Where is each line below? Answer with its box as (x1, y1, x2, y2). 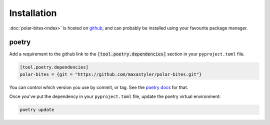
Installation (9, 7, 57, 18)
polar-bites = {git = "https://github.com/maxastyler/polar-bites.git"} (19, 71, 202, 77)
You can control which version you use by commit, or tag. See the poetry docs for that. (9, 84, 188, 90)
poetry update (19, 107, 54, 112)
